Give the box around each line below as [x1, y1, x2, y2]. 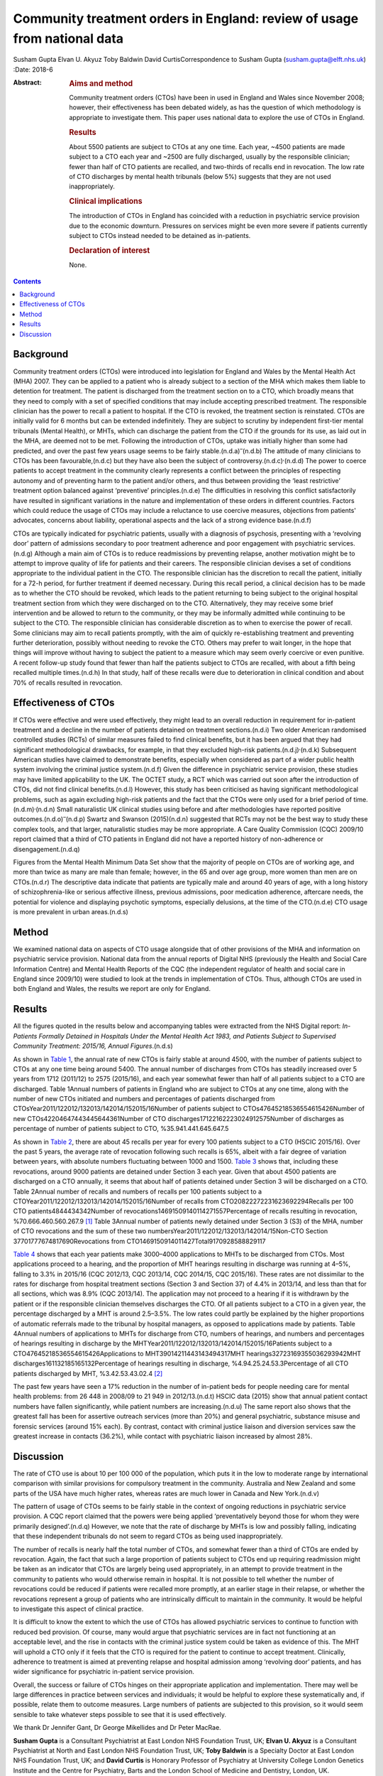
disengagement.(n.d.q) [13, 845, 80, 853]
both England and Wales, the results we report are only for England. [13, 985, 211, 993]
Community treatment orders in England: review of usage [13, 11, 359, 26]
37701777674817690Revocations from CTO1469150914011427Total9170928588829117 [13, 1237, 266, 1245]
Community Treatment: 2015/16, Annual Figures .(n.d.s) [13, 1041, 173, 1051]
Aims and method [69, 79, 133, 89]
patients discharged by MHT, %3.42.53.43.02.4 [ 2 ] [13, 1369, 163, 1377]
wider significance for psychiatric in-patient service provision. [13, 1667, 194, 1676]
